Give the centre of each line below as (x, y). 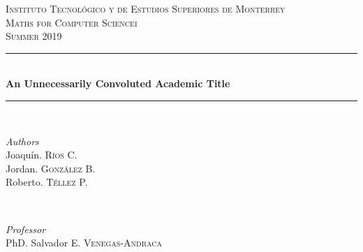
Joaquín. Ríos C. (42, 155)
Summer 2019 (34, 36)
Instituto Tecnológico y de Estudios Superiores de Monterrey (146, 8)
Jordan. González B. (51, 168)
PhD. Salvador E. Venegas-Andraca (84, 243)
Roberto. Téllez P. (47, 182)
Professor (26, 229)
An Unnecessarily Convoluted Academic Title (118, 83)
